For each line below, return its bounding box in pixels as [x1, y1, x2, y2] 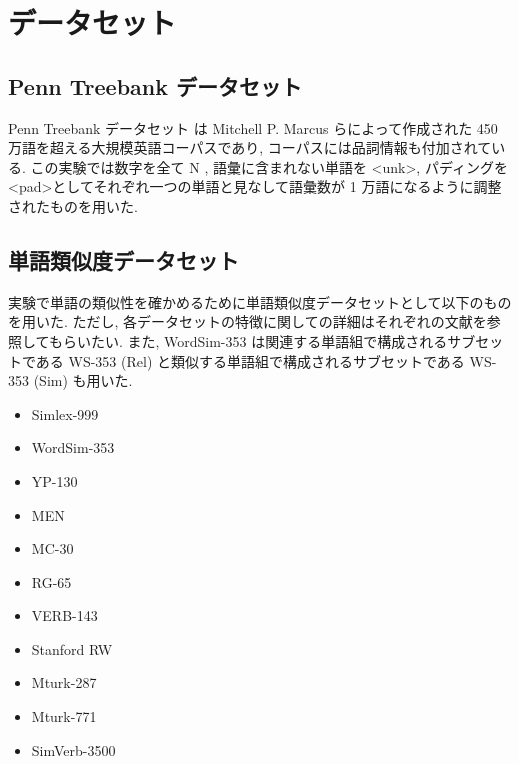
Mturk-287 [31, 672, 97, 693]
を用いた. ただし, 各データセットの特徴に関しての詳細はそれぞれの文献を [8, 311, 487, 332]
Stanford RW [31, 638, 113, 659]
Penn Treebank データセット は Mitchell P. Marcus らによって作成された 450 [8, 117, 498, 138]
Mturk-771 [31, 706, 97, 727]
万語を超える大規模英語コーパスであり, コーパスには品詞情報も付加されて [8, 137, 492, 158]
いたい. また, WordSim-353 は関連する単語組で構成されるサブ [76, 330, 476, 351]
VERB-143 [31, 605, 98, 626]
